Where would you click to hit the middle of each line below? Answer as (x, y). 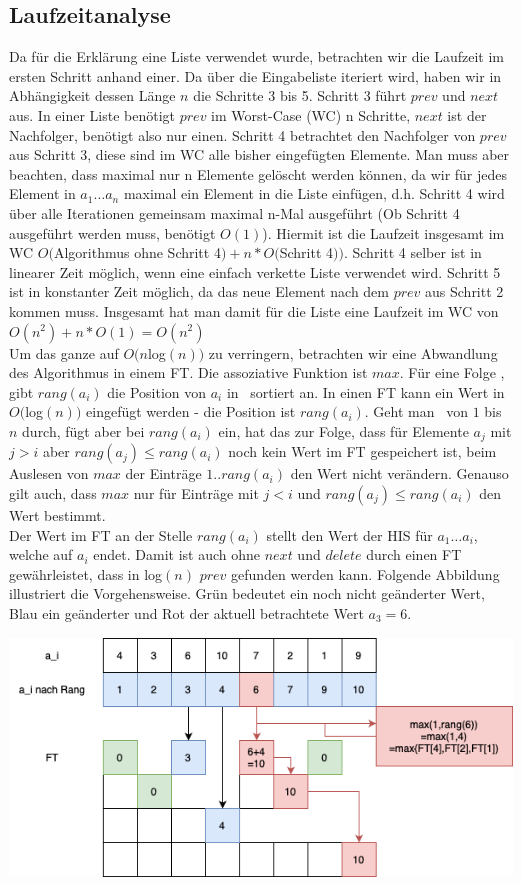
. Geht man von (416, 411)
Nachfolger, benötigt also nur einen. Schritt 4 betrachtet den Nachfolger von (242, 134)
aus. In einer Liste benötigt (92, 114)
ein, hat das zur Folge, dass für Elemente (343, 430)
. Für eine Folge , (452, 372)
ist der (467, 114)
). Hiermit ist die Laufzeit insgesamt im (383, 232)
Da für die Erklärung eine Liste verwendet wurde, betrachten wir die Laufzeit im (257, 56)
